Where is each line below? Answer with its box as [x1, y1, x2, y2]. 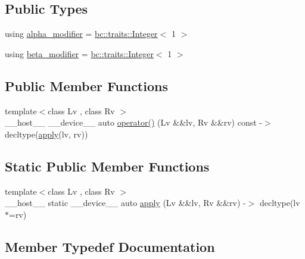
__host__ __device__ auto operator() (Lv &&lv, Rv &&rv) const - [5, 116, 262, 129]
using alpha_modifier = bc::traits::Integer [5, 27, 158, 40]
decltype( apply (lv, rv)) [5, 127, 88, 140]
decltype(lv [259, 196, 300, 209]
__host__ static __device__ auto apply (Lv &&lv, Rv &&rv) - [5, 196, 246, 209]
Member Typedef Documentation [5, 237, 215, 255]
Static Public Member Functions [5, 157, 210, 175]
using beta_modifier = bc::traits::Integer [5, 47, 154, 60]
